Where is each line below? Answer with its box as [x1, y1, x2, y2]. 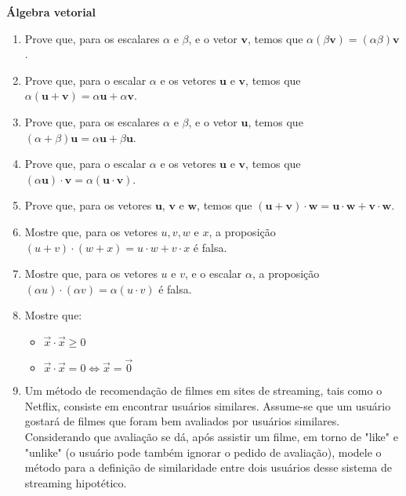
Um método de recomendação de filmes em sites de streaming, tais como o [24, 382, 382, 399]
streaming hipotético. [24, 474, 127, 491]
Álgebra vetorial [6, 4, 96, 20]
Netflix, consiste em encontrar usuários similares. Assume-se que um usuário [24, 397, 391, 414]
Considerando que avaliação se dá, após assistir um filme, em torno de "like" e [24, 428, 398, 444]
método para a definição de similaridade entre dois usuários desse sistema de [24, 459, 392, 476]
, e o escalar [184, 265, 242, 282]
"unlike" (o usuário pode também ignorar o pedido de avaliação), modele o [24, 443, 382, 460]
